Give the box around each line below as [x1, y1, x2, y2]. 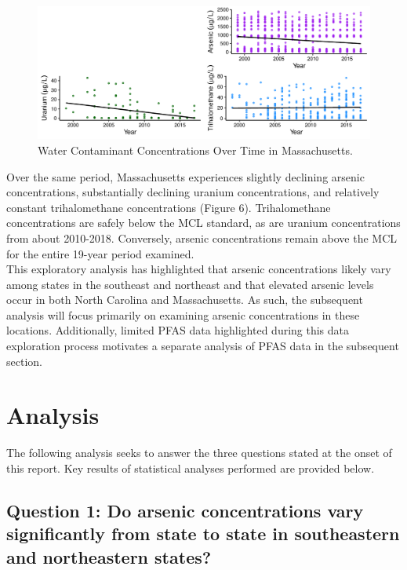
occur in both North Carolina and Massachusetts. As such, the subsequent [6, 291, 363, 308]
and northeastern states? [6, 544, 212, 568]
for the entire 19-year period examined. [6, 245, 194, 261]
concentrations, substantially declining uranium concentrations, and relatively [6, 184, 380, 200]
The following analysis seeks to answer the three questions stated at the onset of [6, 444, 392, 461]
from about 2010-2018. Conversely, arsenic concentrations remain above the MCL [6, 229, 397, 246]
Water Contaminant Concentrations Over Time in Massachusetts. [38, 141, 353, 158]
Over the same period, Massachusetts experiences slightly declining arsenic [6, 168, 365, 185]
